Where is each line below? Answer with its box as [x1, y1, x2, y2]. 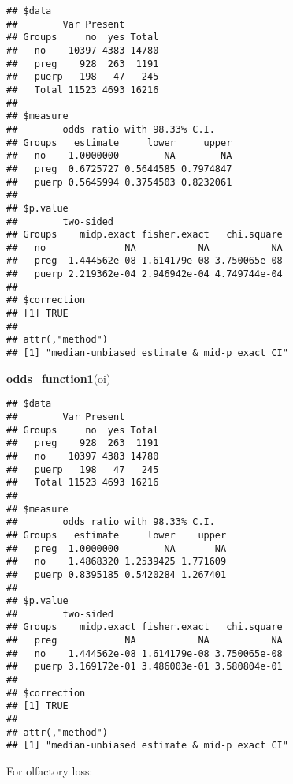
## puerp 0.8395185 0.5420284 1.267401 [6, 568, 227, 580]
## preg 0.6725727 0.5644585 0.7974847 [6, 163, 232, 174]
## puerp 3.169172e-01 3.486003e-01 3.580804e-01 [6, 661, 283, 673]
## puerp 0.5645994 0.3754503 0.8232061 [6, 176, 232, 188]
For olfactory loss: [6, 763, 93, 779]
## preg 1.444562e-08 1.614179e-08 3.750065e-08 [6, 255, 283, 267]
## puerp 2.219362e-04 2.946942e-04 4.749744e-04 [6, 268, 283, 280]
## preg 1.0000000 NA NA [6, 542, 227, 554]
